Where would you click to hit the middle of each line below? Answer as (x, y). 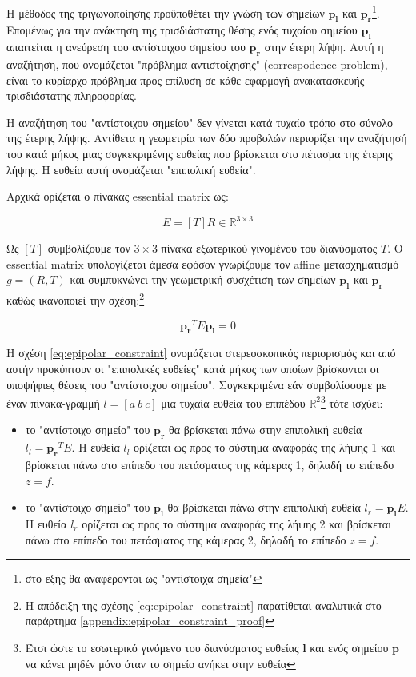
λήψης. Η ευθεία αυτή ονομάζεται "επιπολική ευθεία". (131, 169)
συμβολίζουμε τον (89, 248)
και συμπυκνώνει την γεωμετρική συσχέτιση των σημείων (203, 279)
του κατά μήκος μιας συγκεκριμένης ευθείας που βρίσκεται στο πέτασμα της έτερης (200, 154)
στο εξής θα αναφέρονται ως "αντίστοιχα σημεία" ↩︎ (144, 578)
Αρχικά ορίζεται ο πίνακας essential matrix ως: (118, 196)
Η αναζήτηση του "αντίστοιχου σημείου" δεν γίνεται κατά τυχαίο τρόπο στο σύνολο (200, 122)
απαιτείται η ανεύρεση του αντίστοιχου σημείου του (126, 47)
